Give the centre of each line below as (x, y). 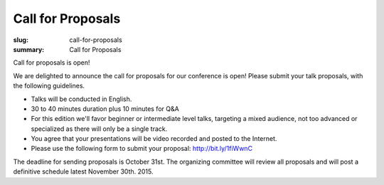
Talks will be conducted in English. (81, 99)
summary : (29, 49)
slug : (21, 40)
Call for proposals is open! (52, 63)
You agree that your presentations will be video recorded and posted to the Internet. (154, 139)
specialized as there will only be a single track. (99, 129)
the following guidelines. (49, 86)
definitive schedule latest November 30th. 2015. (83, 171)
